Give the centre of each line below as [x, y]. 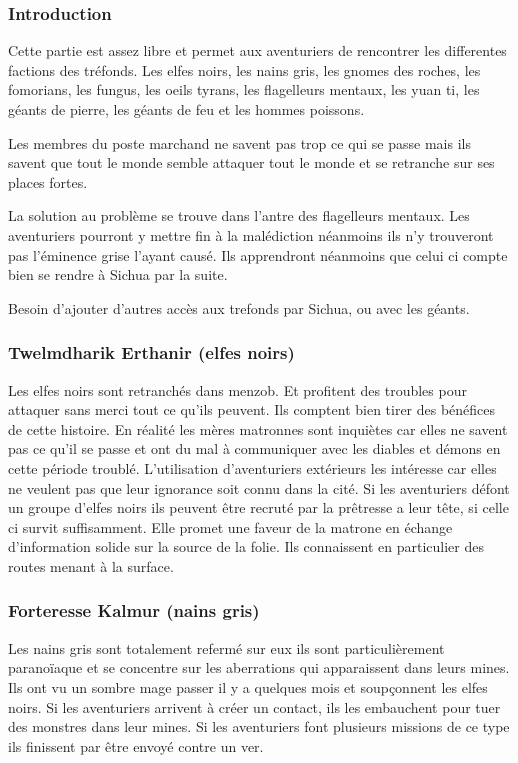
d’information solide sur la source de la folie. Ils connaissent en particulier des [246, 546]
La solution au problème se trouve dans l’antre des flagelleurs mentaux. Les [239, 215]
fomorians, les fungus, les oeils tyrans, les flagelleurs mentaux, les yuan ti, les [244, 89]
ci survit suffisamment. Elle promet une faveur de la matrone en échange [230, 526]
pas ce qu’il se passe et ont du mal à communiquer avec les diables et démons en [254, 448]
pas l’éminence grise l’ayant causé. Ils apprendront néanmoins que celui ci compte [258, 254]
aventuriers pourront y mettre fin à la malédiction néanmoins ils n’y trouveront [251, 234]
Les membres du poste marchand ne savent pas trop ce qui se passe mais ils [239, 142]
